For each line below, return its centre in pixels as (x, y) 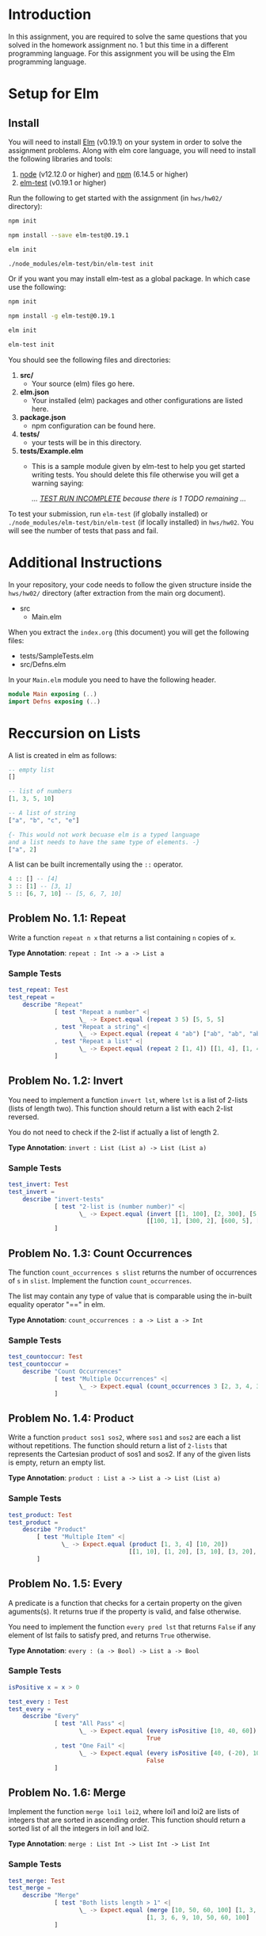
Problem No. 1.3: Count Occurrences (100, 1253)
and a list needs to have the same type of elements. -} (104, 842)
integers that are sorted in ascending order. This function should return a (127, 1820)
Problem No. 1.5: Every (65, 1584)
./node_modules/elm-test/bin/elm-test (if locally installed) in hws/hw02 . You (131, 522)
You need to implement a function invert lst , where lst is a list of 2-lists (128, 1099)
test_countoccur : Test (46, 1357)
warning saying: (58, 483)
